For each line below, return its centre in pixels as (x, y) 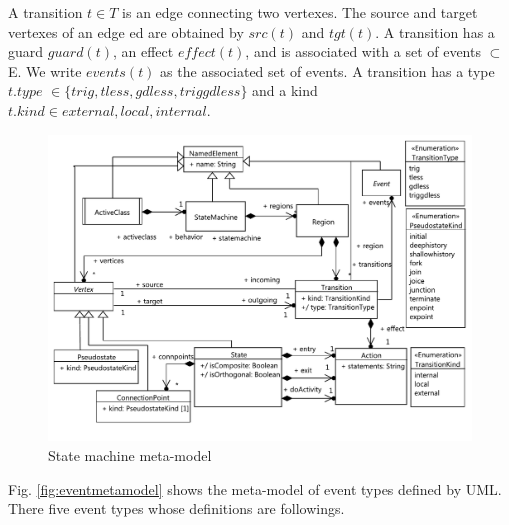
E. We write (45, 70)
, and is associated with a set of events (363, 51)
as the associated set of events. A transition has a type (327, 70)
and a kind (285, 90)
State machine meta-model (130, 454)
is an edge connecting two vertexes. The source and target (300, 12)
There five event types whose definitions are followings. (176, 508)
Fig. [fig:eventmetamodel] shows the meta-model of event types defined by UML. (255, 488)
